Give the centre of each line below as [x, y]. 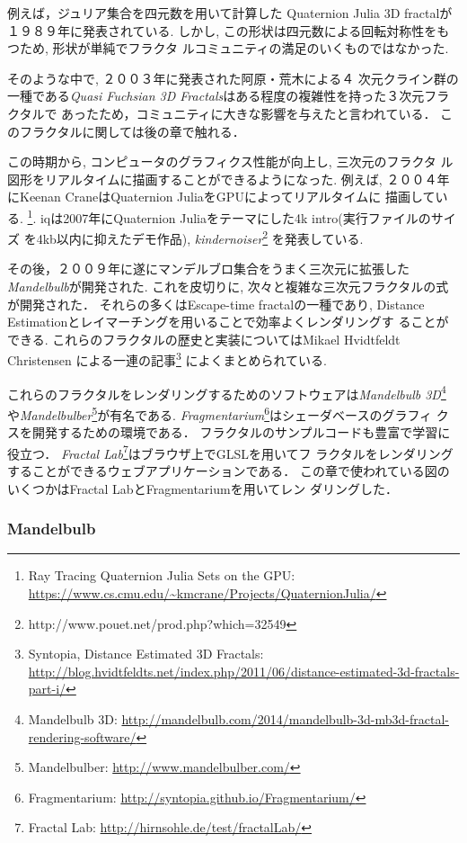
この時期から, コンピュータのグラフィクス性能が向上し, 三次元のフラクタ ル [230, 161]
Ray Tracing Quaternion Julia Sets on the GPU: [162, 575]
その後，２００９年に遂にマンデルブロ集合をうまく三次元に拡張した [208, 269]
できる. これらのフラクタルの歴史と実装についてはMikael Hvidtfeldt [204, 339]
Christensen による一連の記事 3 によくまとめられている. [167, 359]
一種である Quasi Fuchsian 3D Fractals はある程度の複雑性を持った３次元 [216, 96]
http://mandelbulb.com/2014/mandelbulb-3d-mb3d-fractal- [285, 718]
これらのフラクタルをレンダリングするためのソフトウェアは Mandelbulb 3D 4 [227, 392]
